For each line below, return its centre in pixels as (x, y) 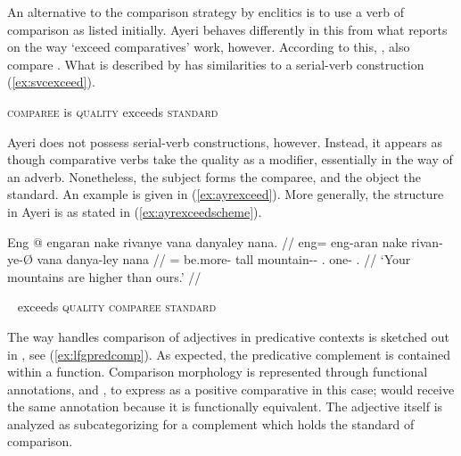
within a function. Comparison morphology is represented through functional (218, 372)
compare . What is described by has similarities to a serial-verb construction (216, 64)
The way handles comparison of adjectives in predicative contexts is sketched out (228, 336)
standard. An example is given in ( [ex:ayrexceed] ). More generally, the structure (226, 194)
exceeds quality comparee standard (117, 307)
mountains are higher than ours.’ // (104, 276)
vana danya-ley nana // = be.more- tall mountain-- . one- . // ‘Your (224, 259)
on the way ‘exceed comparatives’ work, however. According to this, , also (209, 47)
